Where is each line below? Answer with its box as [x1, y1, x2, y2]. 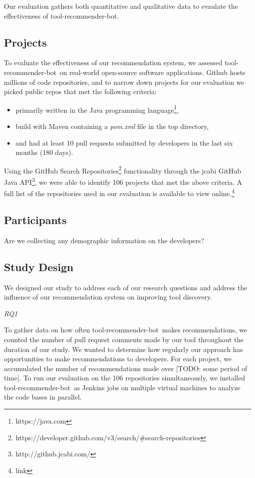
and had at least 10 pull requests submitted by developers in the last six [15, 137, 233, 148]
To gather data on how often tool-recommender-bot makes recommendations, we [4, 325, 247, 335]
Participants [4, 212, 67, 227]
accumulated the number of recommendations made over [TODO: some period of [4, 363, 247, 373]
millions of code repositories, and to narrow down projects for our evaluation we [4, 76, 244, 87]
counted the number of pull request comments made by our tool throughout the [4, 334, 244, 344]
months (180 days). [15, 147, 74, 157]
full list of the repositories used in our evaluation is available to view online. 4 [4, 187, 235, 198]
